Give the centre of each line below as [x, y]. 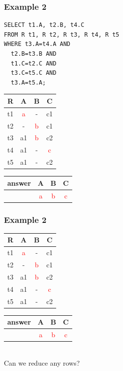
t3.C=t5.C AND [34, 73]
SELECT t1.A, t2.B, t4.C [44, 25]
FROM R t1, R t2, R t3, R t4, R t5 [62, 34]
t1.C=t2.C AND [34, 63]
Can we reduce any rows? [42, 362]
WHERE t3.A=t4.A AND [37, 44]
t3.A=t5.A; [28, 82]
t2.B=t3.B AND [34, 54]
